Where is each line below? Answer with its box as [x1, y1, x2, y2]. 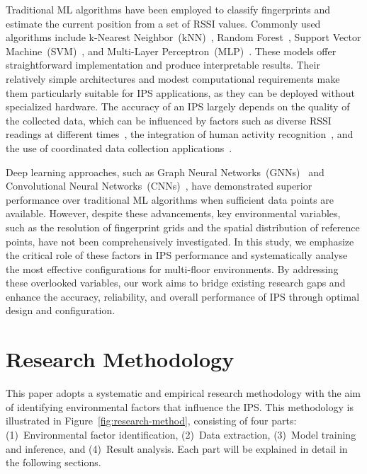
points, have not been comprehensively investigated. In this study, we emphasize [6, 233, 354, 248]
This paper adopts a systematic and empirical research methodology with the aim [6, 386, 361, 400]
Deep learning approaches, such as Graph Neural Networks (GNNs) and [6, 164, 324, 179]
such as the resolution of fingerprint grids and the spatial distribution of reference [6, 219, 360, 234]
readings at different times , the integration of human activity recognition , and [6, 127, 354, 141]
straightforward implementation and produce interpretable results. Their [6, 57, 320, 72]
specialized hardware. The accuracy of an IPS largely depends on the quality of [6, 99, 350, 114]
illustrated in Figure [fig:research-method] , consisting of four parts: [6, 413, 297, 428]
